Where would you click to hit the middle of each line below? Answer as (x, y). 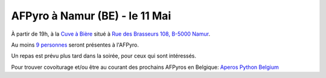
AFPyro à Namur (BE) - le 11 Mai (91, 16)
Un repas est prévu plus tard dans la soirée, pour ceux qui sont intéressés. (104, 56)
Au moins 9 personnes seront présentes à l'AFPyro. (75, 45)
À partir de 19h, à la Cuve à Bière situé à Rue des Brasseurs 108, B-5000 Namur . (111, 34)
